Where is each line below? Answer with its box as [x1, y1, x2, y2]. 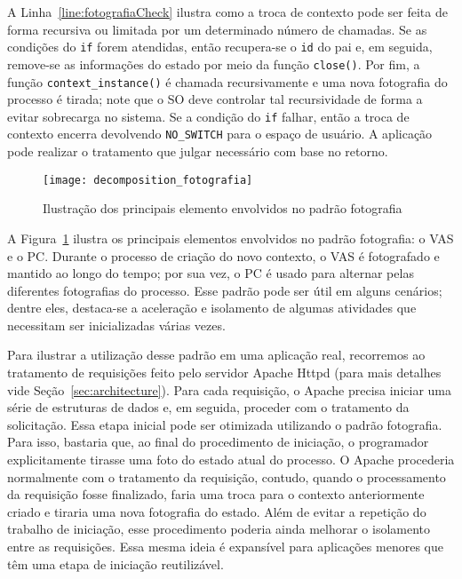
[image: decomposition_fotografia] [43, 173, 253, 186]
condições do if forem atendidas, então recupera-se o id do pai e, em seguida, [7, 37, 433, 56]
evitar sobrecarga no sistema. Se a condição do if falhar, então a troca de [7, 107, 410, 125]
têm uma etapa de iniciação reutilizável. [7, 554, 224, 573]
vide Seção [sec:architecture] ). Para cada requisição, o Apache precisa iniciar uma [7, 380, 451, 399]
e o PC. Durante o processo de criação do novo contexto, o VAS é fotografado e [7, 246, 440, 265]
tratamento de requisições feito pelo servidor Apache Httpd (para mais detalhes [7, 363, 442, 382]
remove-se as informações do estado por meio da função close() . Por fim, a [7, 54, 420, 73]
